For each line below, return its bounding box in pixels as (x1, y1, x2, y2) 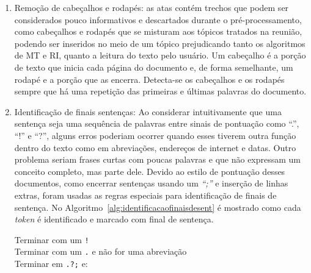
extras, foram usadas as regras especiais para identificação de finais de (14, 188, 277, 201)
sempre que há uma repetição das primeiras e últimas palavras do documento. (14, 85, 307, 97)
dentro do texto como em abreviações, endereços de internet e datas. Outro (14, 141, 296, 154)
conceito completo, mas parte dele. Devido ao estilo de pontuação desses (14, 165, 285, 177)
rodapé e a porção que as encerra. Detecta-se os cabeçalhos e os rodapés (14, 73, 285, 85)
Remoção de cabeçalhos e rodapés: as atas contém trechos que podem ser (14, 1, 289, 13)
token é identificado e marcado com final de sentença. (14, 213, 214, 225)
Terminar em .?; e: (14, 257, 88, 269)
